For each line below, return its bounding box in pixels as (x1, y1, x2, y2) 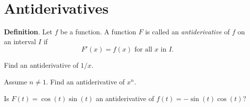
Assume (4, 76, 27, 86)
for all (134, 46, 152, 53)
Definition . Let (4, 27, 52, 37)
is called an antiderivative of (145, 27, 230, 37)
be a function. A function (60, 27, 136, 37)
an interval (4, 36, 36, 46)
